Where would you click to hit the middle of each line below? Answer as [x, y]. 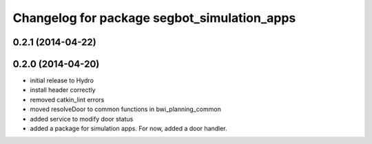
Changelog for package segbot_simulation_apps [154, 18]
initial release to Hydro [62, 81]
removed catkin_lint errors [67, 99]
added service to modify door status [82, 119]
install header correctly [63, 90]
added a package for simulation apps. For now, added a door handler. [128, 129]
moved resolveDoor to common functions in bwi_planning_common [126, 109]
